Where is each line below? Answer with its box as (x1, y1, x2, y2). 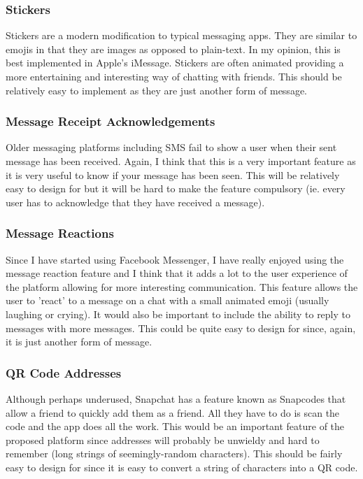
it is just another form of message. (6, 334, 152, 349)
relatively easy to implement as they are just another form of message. (6, 83, 307, 97)
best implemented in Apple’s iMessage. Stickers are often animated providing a (6, 55, 344, 70)
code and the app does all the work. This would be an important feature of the (6, 419, 345, 434)
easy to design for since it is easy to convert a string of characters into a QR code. (6, 459, 358, 474)
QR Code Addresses (6, 364, 122, 381)
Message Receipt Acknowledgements (6, 113, 215, 130)
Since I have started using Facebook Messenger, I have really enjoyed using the (6, 252, 344, 266)
